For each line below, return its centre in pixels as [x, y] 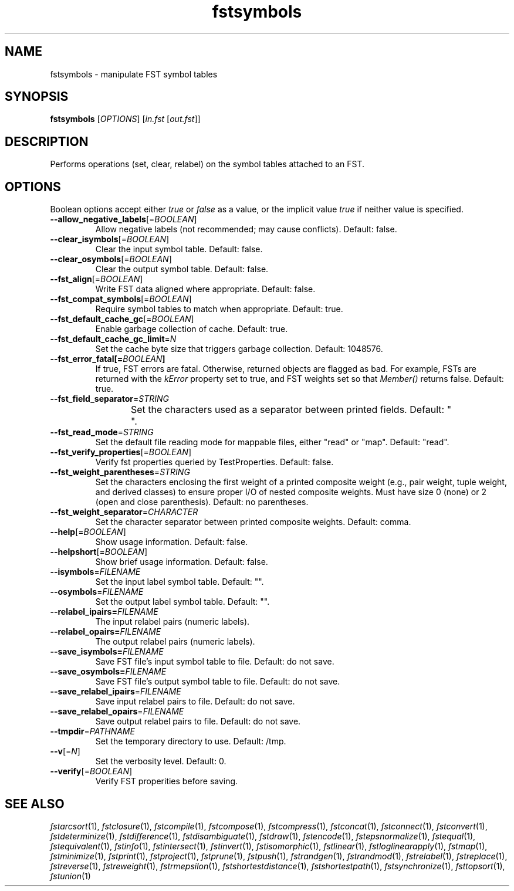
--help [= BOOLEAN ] [88, 532]
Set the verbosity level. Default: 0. [161, 761]
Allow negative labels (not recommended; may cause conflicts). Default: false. [246, 229]
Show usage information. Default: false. [172, 542]
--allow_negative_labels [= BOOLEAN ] [124, 219]
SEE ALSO [35, 804]
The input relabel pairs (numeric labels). [173, 622]
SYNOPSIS [37, 97]
